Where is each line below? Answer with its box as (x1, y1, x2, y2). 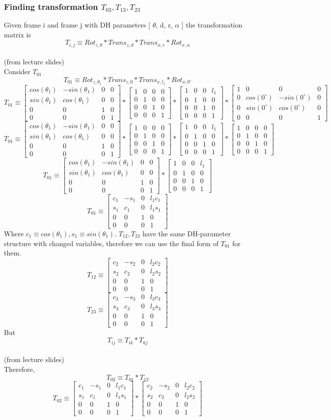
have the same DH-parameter (142, 228, 231, 238)
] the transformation (181, 20, 243, 30)
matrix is (4, 29, 31, 39)
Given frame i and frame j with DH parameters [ (4, 20, 151, 30)
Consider (4, 66, 30, 77)
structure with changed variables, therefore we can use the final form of (4, 238, 219, 248)
